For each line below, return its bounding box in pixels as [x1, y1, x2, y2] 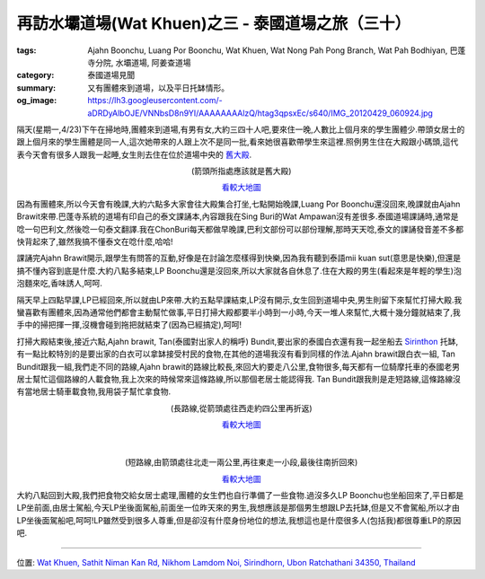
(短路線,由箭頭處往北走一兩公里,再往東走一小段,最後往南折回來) [124, 457, 358, 468]
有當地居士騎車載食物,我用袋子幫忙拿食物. [16, 386, 172, 397]
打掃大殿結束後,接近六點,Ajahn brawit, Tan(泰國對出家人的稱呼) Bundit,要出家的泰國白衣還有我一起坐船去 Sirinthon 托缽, [16, 336, 459, 347]
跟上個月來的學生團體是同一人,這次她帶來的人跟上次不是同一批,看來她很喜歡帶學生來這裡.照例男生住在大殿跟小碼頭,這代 [16, 136, 459, 147]
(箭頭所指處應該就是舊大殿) [190, 166, 292, 177]
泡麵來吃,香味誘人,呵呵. [16, 278, 103, 289]
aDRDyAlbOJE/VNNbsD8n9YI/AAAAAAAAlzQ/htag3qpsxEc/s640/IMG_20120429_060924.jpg [87, 108, 433, 118]
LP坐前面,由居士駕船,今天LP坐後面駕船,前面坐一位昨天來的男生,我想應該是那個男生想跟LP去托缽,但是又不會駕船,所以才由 [16, 503, 460, 513]
